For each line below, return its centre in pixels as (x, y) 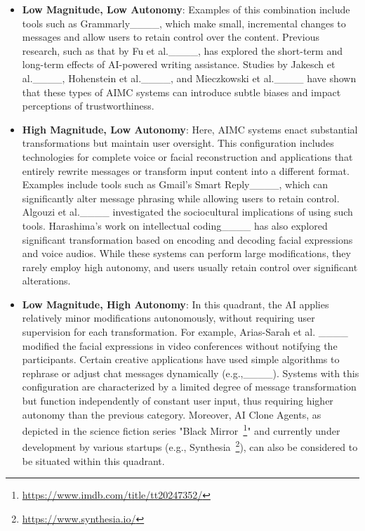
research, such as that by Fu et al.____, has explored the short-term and (182, 50)
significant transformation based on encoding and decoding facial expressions (187, 239)
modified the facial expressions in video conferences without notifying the (180, 345)
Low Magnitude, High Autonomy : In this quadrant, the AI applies (175, 304)
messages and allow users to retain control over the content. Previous (171, 37)
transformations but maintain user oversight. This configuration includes (178, 143)
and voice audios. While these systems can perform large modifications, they (186, 253)
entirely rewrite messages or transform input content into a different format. (186, 170)
